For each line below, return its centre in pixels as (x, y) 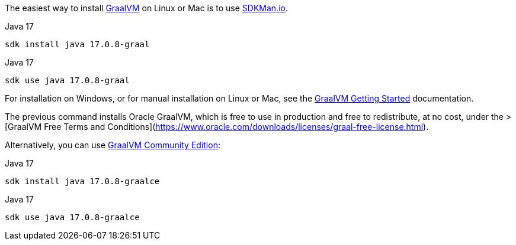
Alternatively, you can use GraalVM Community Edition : (113, 145)
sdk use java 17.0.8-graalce (72, 217)
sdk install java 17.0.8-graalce (82, 181)
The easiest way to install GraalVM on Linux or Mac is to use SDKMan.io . (146, 8)
